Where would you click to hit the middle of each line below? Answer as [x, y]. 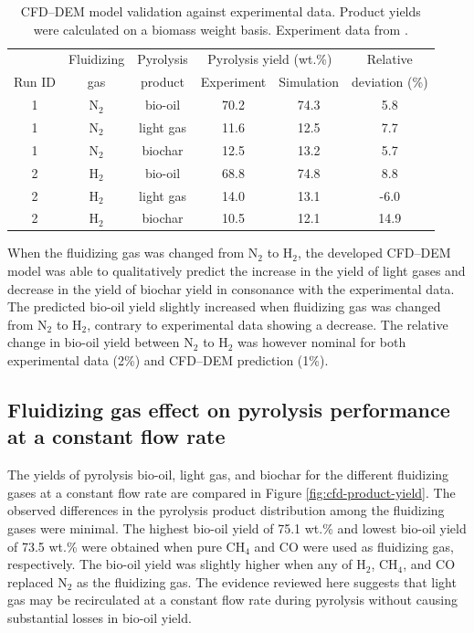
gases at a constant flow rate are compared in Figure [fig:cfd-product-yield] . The [232, 492]
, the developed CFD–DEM [374, 253]
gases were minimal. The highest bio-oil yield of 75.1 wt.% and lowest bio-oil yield [237, 527]
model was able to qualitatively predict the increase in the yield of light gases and [237, 271]
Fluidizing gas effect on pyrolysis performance [229, 409]
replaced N [37, 581]
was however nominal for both [322, 342]
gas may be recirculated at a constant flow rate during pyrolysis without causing [232, 600]
